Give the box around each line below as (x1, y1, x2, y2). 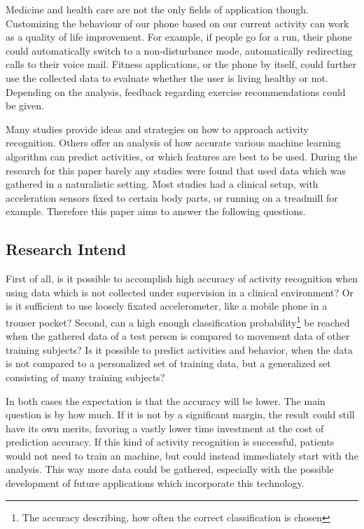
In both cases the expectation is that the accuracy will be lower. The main (6, 393, 325, 408)
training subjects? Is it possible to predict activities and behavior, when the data (6, 342, 353, 357)
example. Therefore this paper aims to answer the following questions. (6, 204, 306, 219)
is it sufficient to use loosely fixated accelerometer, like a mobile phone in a (6, 298, 328, 313)
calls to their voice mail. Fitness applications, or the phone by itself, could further (6, 57, 357, 71)
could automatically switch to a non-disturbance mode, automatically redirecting (6, 43, 353, 57)
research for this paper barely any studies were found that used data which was (6, 163, 346, 177)
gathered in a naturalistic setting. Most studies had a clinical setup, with (6, 177, 318, 191)
